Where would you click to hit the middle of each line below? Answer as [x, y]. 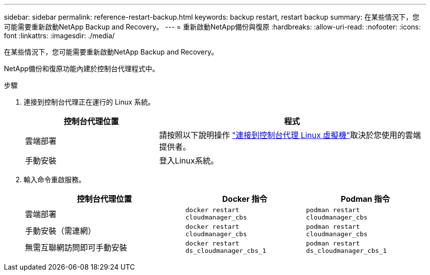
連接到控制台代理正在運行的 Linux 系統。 [89, 102]
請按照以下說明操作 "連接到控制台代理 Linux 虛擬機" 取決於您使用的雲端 [290, 135]
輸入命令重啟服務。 [54, 179]
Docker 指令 [245, 199]
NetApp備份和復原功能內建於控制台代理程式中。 [82, 69]
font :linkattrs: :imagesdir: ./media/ [59, 36]
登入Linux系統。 [189, 161]
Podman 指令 [365, 199]
